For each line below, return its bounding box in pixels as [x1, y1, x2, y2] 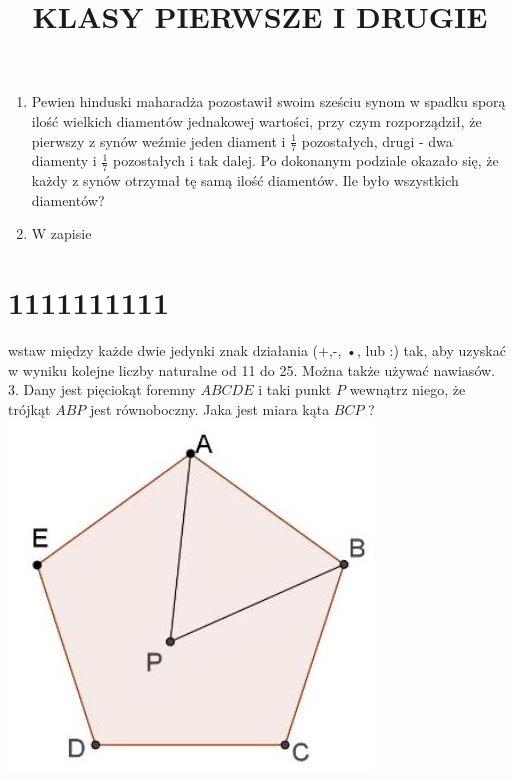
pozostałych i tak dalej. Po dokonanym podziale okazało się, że [112, 150, 499, 171]
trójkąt [8, 398, 51, 419]
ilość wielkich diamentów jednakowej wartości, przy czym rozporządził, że [31, 110, 482, 131]
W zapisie [31, 223, 92, 244]
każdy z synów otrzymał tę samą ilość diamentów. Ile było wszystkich [31, 170, 459, 191]
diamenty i [31, 150, 97, 171]
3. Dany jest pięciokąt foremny [8, 379, 196, 400]
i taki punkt [258, 379, 332, 400]
